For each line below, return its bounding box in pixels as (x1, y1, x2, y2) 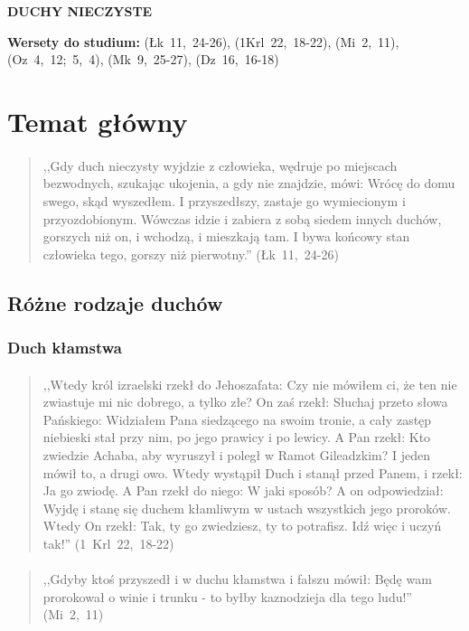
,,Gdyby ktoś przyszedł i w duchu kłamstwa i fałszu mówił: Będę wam (42, 570, 432, 589)
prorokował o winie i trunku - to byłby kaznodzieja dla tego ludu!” (42, 587, 412, 606)
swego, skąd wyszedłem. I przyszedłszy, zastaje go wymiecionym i (42, 191, 406, 210)
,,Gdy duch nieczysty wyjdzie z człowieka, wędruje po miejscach (42, 155, 398, 174)
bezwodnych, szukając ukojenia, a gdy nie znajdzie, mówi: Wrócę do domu (42, 174, 455, 193)
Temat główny (7, 102, 188, 139)
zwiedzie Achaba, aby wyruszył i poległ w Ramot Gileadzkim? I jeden (42, 445, 431, 464)
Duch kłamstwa (7, 336, 122, 359)
